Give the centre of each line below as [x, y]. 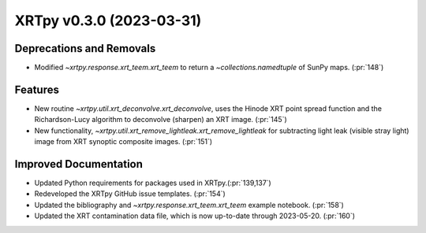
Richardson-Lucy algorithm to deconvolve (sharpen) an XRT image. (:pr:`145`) [161, 120]
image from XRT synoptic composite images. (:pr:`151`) [123, 142]
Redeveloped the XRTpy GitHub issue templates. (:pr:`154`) [130, 194]
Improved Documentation [79, 164]
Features [37, 89]
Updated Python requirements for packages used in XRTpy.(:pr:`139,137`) [153, 183]
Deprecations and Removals [85, 48]
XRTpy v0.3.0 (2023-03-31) [108, 20]
